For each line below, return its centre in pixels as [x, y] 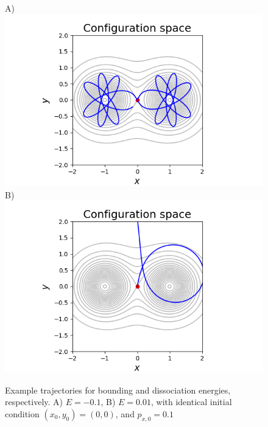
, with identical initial [191, 402]
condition [22, 413]
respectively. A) [34, 402]
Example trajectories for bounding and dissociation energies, [118, 390]
